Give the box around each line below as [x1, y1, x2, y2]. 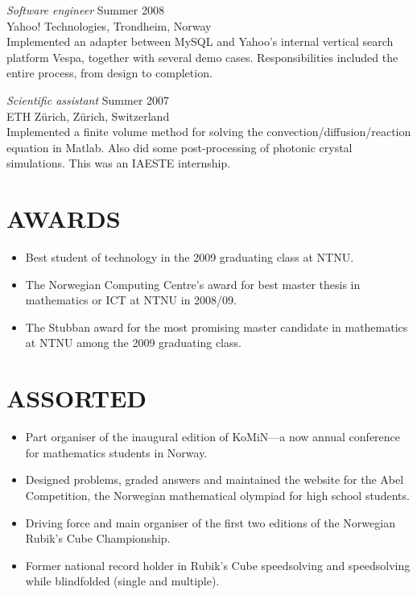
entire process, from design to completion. [6, 64, 213, 81]
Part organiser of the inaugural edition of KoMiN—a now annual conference [25, 428, 401, 445]
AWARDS [6, 202, 121, 235]
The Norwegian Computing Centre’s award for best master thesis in [25, 275, 361, 292]
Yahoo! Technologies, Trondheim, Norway [6, 17, 212, 34]
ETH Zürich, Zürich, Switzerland [6, 107, 170, 124]
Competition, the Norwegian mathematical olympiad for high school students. [25, 486, 410, 503]
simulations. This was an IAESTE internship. [6, 155, 231, 171]
